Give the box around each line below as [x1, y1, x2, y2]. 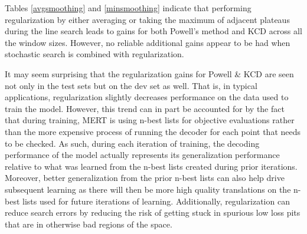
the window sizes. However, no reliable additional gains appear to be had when [5, 36, 290, 48]
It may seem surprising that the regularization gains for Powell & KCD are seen [5, 67, 294, 80]
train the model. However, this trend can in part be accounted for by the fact [5, 102, 285, 114]
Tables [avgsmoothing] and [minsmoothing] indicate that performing [5, 2, 252, 14]
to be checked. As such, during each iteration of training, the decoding [5, 137, 260, 149]
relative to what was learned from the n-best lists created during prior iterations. [5, 160, 298, 172]
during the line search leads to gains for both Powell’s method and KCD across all [5, 25, 302, 37]
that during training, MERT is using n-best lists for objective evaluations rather [5, 114, 295, 126]
